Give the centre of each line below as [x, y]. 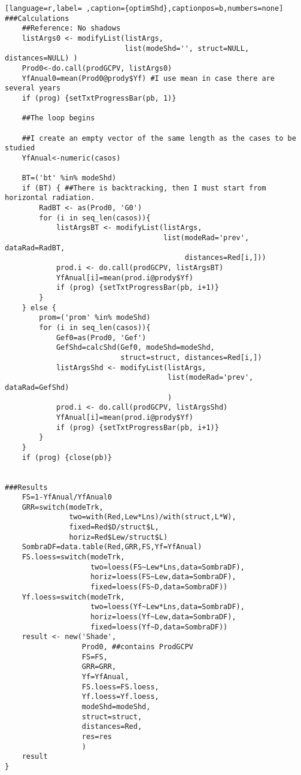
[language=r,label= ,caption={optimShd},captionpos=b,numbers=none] [144, 8]
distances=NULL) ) [41, 58]
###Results [26, 487]
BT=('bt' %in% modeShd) [69, 178]
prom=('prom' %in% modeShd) [95, 318]
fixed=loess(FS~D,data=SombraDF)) [159, 587]
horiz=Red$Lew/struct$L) [118, 537]
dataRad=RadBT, [35, 248]
